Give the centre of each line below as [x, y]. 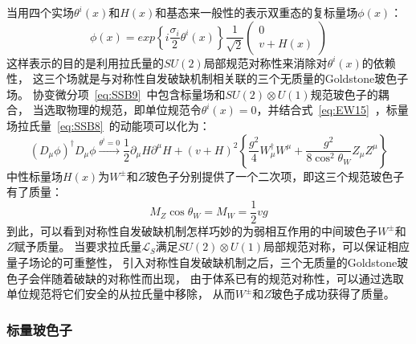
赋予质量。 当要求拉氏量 [78, 246]
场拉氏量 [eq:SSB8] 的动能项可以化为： [108, 125]
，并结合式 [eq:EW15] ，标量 [332, 110]
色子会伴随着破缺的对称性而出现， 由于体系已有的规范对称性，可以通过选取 [205, 278]
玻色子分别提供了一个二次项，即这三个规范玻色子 [275, 176]
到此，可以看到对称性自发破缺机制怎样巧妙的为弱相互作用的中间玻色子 [192, 230]
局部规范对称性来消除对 [265, 62]
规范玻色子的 [344, 94]
